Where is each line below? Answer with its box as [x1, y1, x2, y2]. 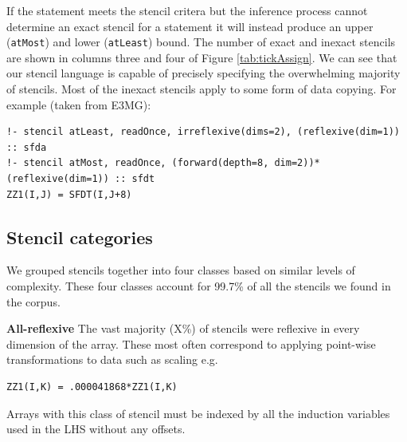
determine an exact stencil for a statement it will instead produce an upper [6, 18, 374, 34]
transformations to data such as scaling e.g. [6, 351, 218, 368]
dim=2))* [274, 157, 320, 169]
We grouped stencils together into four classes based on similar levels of [6, 262, 355, 278]
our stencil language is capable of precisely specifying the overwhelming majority [6, 65, 401, 81]
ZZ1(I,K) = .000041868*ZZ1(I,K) [6, 381, 178, 393]
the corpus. [6, 293, 61, 310]
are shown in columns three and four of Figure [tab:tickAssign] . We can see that [6, 49, 397, 65]
